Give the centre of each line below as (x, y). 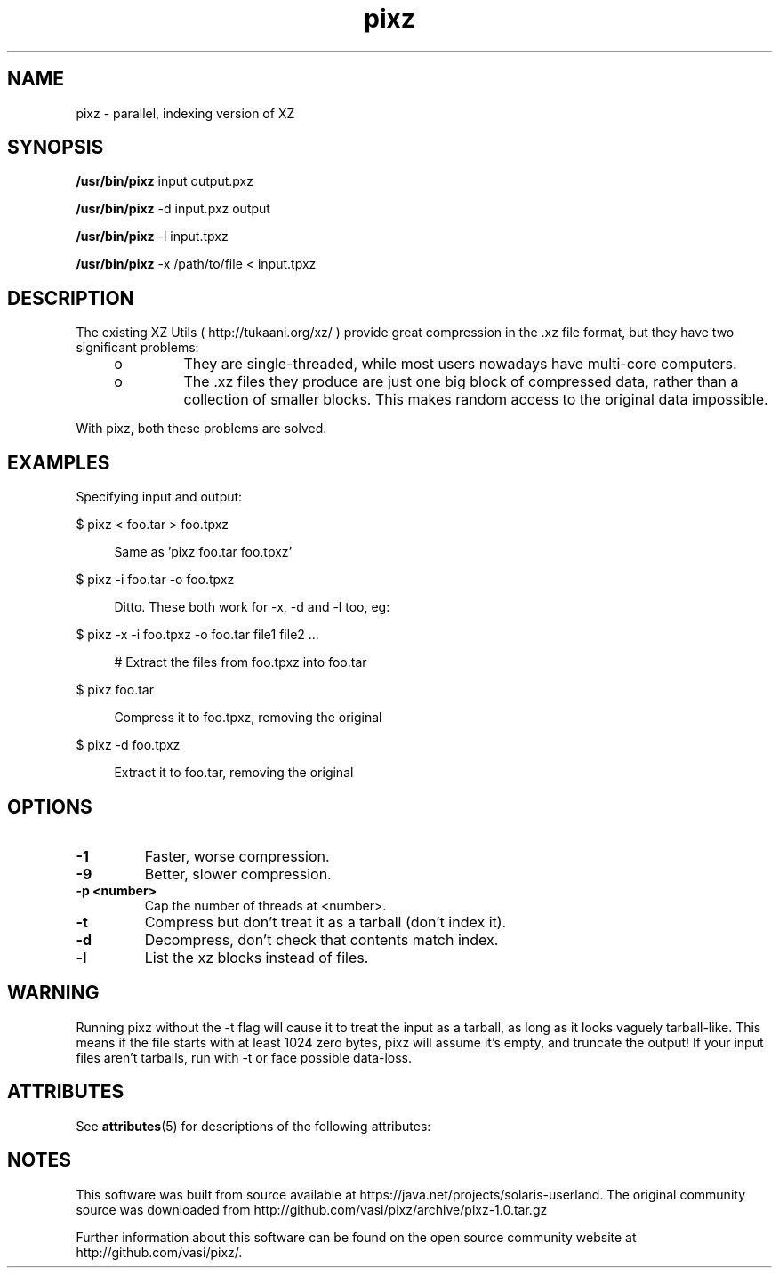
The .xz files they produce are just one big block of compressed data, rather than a (461, 382)
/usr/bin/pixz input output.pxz (165, 181)
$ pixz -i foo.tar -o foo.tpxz (155, 580)
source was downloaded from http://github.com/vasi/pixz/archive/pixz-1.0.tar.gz (312, 1209)
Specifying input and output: (159, 497)
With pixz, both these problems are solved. (201, 429)
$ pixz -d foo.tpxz (128, 745)
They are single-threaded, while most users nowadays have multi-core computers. (460, 364)
